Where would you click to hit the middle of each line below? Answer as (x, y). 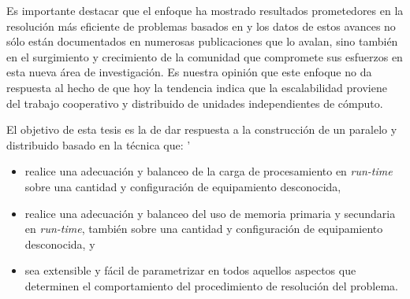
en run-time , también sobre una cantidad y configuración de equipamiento (204, 229)
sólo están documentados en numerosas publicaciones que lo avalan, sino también (202, 41)
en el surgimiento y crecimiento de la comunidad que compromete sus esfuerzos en (205, 56)
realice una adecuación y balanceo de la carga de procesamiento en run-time (209, 171)
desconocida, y (60, 244)
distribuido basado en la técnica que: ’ (99, 144)
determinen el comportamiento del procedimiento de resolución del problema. (211, 285)
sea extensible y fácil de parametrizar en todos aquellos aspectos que (190, 270)
